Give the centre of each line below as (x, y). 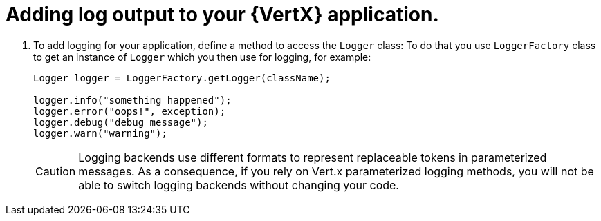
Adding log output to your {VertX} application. (222, 15)
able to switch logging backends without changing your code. (239, 185)
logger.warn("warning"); (100, 133)
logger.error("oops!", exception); (130, 111)
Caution (56, 171)
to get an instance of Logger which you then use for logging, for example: (202, 57)
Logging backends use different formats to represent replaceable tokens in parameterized (313, 157)
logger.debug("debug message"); (121, 122)
